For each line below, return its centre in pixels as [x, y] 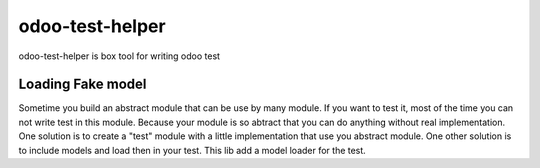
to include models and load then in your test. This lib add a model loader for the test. [192, 150]
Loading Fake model [82, 84]
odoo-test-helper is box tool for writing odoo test [119, 56]
